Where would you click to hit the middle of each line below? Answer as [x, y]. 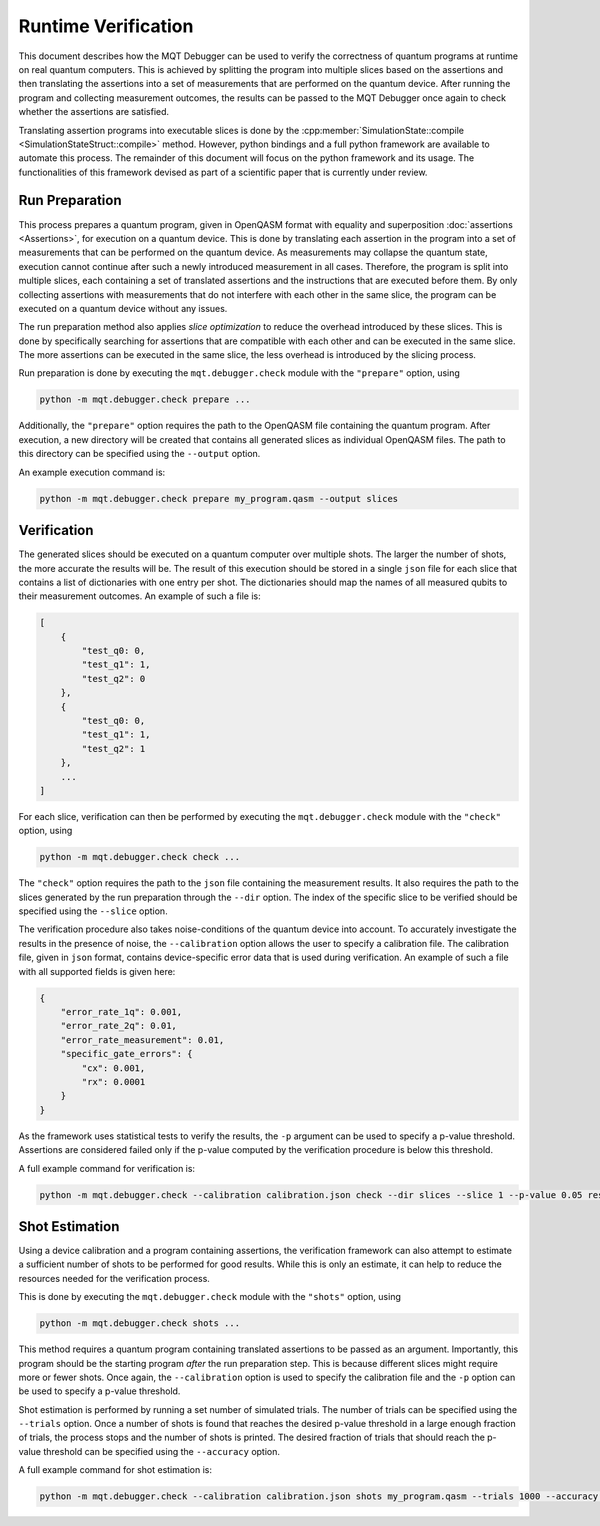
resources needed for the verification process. [114, 1278]
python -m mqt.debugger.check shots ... [139, 1323]
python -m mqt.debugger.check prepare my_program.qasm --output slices [219, 498]
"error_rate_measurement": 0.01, [142, 1039]
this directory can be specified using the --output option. [139, 454]
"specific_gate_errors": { [127, 1054]
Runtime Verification [106, 26]
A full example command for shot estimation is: [115, 1470]
